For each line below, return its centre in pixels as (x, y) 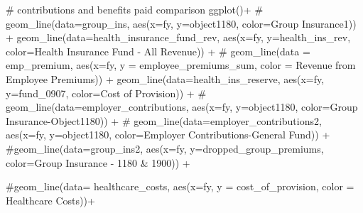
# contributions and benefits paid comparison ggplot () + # (135, 9)
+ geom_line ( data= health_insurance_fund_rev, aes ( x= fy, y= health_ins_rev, (178, 37)
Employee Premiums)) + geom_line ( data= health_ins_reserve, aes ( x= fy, (165, 78)
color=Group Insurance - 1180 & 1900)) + (98, 162)
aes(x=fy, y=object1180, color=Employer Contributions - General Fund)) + (168, 135)
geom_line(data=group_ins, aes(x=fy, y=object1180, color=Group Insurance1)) (181, 23)
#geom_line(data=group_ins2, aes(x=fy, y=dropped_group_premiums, (165, 148)
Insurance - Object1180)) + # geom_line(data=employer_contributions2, (164, 120)
